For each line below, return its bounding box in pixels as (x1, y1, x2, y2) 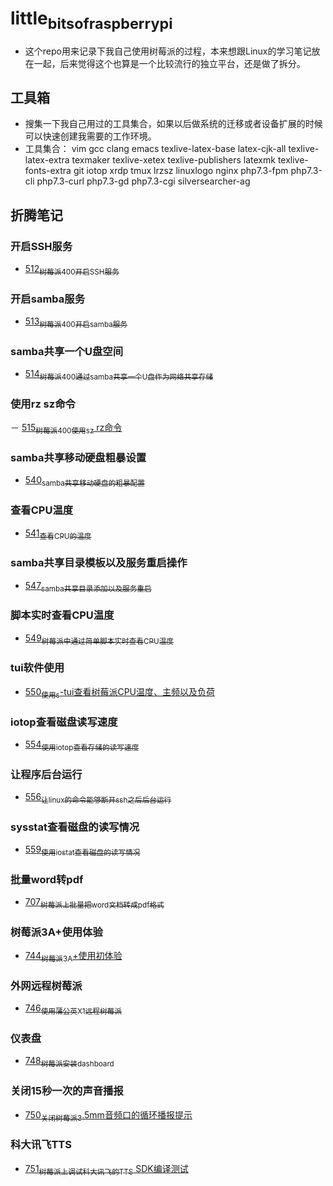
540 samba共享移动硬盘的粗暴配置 (24, 474, 145, 489)
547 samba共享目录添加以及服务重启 (24, 579, 152, 594)
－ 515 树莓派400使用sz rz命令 (10, 422, 123, 436)
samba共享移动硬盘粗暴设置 (10, 451, 147, 465)
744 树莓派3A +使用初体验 (24, 950, 123, 964)
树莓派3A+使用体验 (10, 925, 103, 939)
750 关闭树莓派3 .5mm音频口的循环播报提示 (24, 1108, 193, 1123)
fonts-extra (24, 165, 72, 177)
